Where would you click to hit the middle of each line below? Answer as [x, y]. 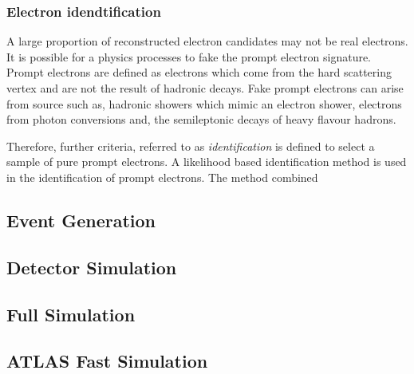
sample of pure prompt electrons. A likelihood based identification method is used [207, 161]
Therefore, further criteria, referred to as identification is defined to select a [191, 146]
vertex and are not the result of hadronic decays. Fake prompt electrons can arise [205, 88]
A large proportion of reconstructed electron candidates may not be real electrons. [207, 41]
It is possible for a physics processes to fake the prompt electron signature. [189, 56]
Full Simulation [71, 314]
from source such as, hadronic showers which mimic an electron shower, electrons [204, 103]
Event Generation [81, 220]
